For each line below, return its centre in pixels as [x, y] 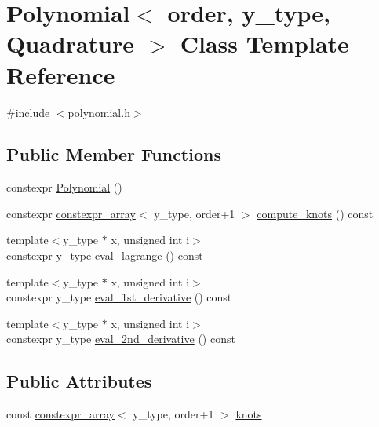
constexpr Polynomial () [64, 187]
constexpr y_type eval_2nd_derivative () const [121, 339]
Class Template [264, 44]
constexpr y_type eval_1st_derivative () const [119, 297]
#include [28, 112]
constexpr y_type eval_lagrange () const [105, 255]
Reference [61, 74]
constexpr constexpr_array [71, 213]
